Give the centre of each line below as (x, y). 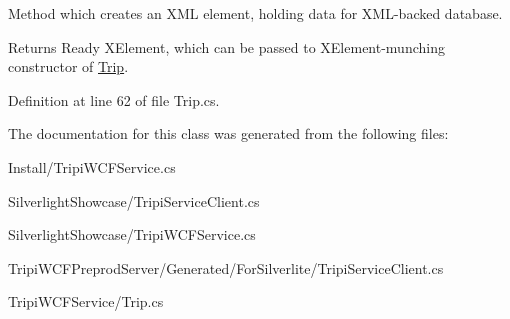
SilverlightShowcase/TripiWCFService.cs (132, 234)
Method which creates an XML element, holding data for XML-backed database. (255, 13)
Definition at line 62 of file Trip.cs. (114, 99)
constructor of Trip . (68, 66)
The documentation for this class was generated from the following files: (228, 133)
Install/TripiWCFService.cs (92, 166)
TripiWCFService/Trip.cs (86, 301)
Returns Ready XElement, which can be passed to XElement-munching (226, 46)
